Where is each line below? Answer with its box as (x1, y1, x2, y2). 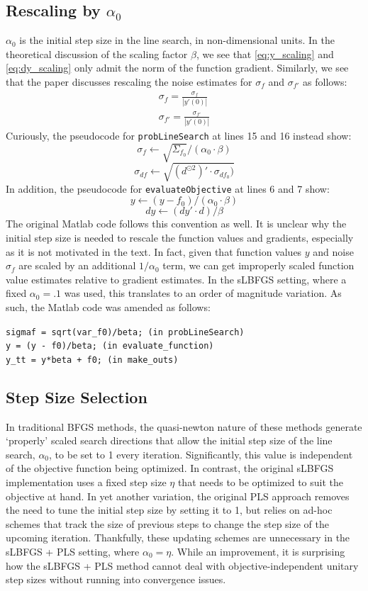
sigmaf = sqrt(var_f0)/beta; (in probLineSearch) (6, 327, 245, 337)
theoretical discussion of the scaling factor (6, 46, 188, 61)
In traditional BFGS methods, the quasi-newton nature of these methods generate (6, 419, 362, 434)
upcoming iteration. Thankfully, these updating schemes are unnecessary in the (6, 530, 350, 545)
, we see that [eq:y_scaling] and (196, 46, 334, 61)
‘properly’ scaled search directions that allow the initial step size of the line (6, 433, 333, 448)
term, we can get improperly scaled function (162, 258, 355, 273)
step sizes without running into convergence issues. (6, 572, 226, 587)
